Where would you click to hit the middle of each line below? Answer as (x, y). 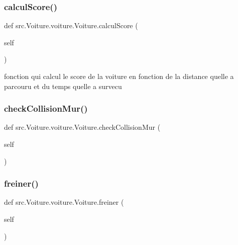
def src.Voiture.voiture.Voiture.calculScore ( (71, 25)
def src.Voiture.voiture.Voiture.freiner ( (64, 202)
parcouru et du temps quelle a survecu (63, 86)
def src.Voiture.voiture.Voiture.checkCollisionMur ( (82, 127)
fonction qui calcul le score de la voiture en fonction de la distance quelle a (119, 76)
